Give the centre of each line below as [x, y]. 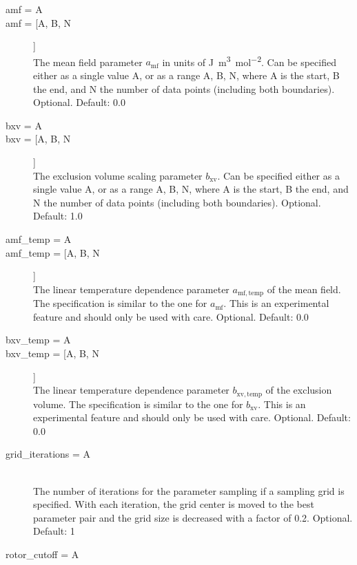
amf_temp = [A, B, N [53, 252]
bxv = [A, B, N [38, 139]
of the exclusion [299, 390]
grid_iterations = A [48, 454]
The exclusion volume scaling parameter [118, 175]
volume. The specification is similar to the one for [138, 404]
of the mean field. [304, 289]
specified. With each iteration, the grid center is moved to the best [174, 504]
